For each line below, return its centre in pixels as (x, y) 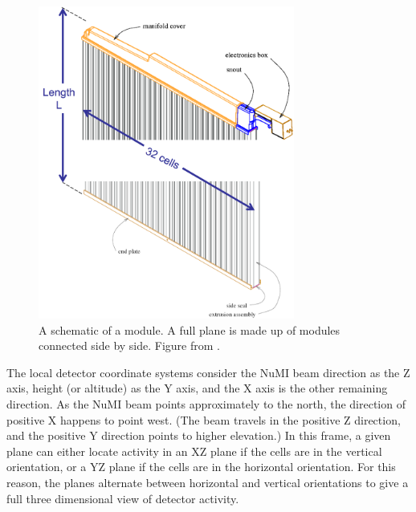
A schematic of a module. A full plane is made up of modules (190, 329)
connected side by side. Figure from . (129, 345)
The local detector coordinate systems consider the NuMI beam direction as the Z (208, 372)
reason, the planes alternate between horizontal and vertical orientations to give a (208, 482)
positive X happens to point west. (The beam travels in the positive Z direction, (204, 419)
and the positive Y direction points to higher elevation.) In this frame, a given (199, 435)
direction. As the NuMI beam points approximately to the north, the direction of (206, 404)
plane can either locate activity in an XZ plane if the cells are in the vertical (194, 451)
